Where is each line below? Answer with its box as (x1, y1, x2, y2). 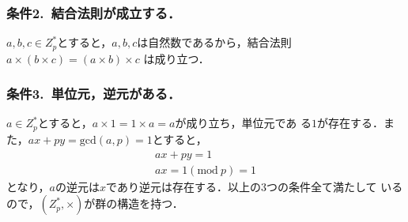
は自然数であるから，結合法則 (137, 34, 292, 51)
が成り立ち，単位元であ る (175, 115, 312, 131)
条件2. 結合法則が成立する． (6, 2, 181, 22)
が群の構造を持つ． (84, 195, 183, 212)
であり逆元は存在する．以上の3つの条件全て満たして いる (106, 178, 403, 194)
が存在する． (317, 115, 383, 131)
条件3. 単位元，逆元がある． (6, 84, 181, 103)
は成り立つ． (143, 50, 210, 66)
